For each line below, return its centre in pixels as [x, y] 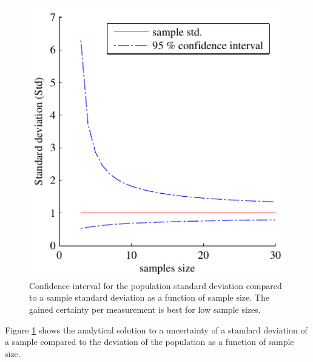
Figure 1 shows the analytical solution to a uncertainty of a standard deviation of [156, 330]
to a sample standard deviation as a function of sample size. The [149, 297]
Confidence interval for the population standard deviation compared [156, 285]
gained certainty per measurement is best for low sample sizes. [145, 309]
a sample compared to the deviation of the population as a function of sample [150, 342]
